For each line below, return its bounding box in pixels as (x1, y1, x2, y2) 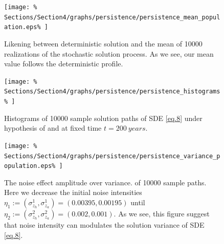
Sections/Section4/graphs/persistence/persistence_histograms (4, 88, 220, 95)
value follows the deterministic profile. (4, 58, 123, 69)
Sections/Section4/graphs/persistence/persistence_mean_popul (4, 13, 220, 21)
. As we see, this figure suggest (114, 208, 210, 219)
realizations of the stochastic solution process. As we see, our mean (4, 48, 214, 59)
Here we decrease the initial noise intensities (4, 187, 142, 198)
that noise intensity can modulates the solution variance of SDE (4, 219, 205, 230)
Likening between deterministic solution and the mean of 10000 (4, 38, 203, 48)
